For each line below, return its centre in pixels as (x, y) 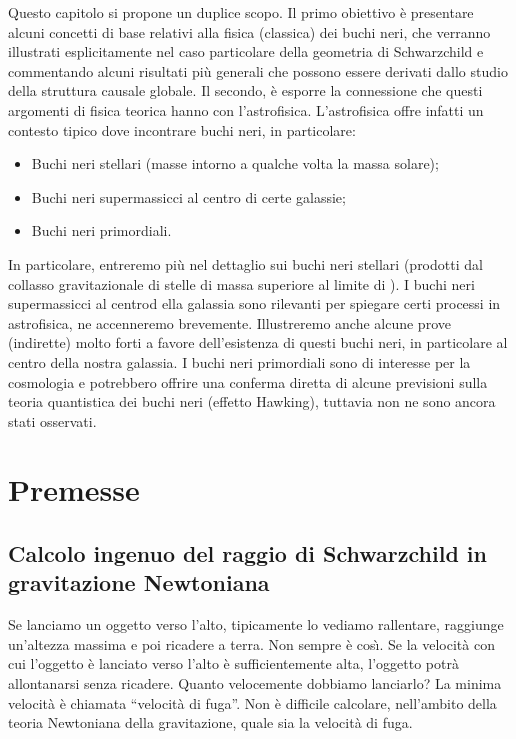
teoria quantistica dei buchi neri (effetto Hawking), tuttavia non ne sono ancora (252, 401)
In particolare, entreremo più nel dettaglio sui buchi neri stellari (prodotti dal (245, 263)
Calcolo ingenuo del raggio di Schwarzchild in (247, 553)
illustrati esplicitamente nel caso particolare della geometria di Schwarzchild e (246, 51)
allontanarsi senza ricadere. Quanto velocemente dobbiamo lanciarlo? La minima (255, 683)
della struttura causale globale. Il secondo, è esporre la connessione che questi (245, 90)
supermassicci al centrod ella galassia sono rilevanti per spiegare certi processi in (254, 303)
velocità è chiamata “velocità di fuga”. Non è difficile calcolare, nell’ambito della (252, 702)
